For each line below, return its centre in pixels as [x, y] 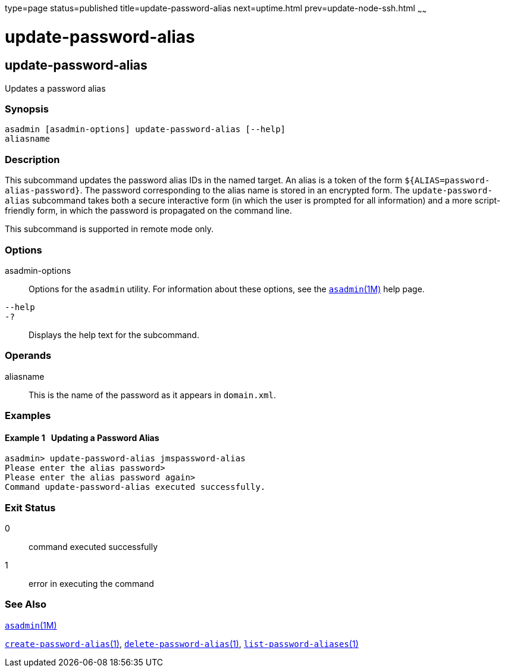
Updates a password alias [55, 88]
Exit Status [30, 507]
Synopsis [27, 109]
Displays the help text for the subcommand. [114, 335]
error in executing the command [91, 584]
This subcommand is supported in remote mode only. [109, 229]
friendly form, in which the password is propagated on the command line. [148, 211]
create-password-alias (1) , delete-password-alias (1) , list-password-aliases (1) [182, 643]
